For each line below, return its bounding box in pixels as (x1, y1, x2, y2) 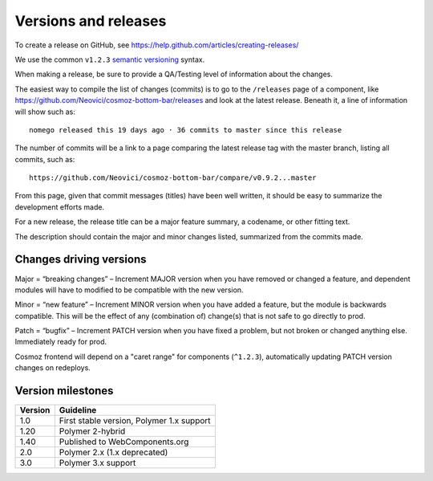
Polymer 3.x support (59, 458, 136, 469)
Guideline (59, 405, 97, 416)
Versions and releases (14, 12, 167, 30)
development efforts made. (14, 202, 104, 212)
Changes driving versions (14, 253, 147, 267)
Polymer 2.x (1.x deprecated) (59, 446, 168, 458)
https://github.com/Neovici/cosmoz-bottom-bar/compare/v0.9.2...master (29, 173, 317, 182)
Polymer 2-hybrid (59, 426, 126, 437)
